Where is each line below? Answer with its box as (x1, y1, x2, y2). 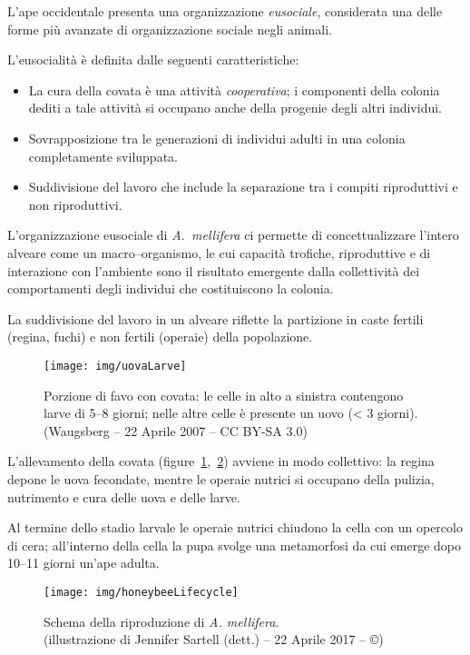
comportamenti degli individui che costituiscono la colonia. (7, 279, 334, 298)
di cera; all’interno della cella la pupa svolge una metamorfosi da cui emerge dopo (7, 535, 462, 554)
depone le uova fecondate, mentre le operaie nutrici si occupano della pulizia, (7, 469, 435, 488)
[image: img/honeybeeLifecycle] (44, 585, 239, 599)
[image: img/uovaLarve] (44, 359, 187, 372)
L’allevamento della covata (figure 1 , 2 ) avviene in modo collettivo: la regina (7, 452, 435, 471)
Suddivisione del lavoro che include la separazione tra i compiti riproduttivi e (28, 177, 458, 196)
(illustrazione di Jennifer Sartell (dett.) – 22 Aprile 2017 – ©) (44, 630, 384, 649)
